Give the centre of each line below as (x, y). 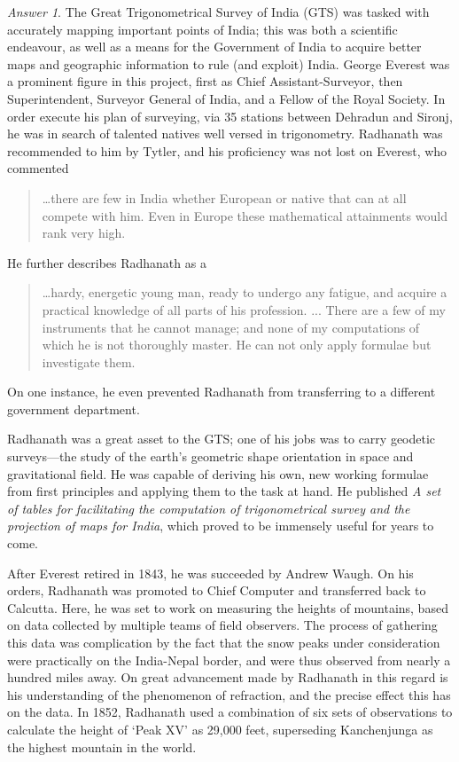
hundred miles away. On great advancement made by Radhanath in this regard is (228, 677)
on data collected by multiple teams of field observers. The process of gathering (222, 625)
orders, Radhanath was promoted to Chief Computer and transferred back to (217, 590)
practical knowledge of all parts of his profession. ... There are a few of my (244, 309)
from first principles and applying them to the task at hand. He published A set (224, 491)
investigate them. (89, 361)
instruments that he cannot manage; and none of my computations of (231, 327)
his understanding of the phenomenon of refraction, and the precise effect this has (229, 694)
